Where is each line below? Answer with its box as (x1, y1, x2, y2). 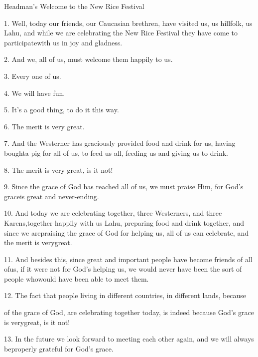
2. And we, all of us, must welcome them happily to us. (4, 54, 173, 64)
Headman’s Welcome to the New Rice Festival (4, 1, 144, 11)
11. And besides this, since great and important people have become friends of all (4, 254, 253, 264)
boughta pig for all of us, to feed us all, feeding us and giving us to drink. (4, 147, 229, 158)
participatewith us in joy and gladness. (4, 37, 123, 47)
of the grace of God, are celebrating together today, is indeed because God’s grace (4, 307, 254, 318)
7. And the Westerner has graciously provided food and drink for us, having (4, 138, 236, 148)
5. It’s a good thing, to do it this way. (4, 104, 119, 115)
